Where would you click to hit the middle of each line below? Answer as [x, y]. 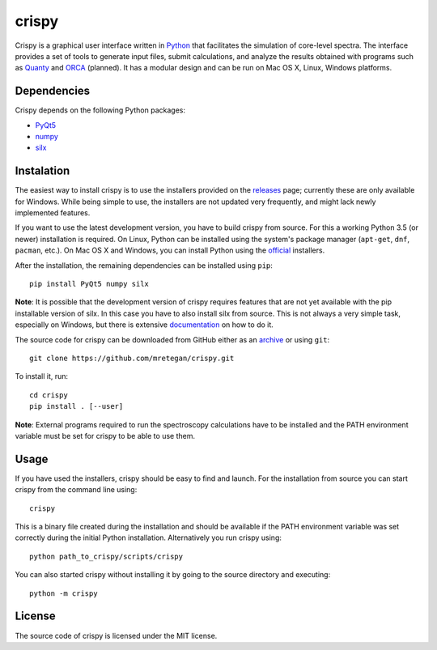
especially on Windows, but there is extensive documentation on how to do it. [144, 325]
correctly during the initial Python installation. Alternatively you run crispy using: [148, 537]
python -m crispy [64, 593]
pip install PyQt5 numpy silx [89, 284]
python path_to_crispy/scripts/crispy [106, 556]
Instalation [42, 171]
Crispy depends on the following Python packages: [100, 110]
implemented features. [53, 213]
